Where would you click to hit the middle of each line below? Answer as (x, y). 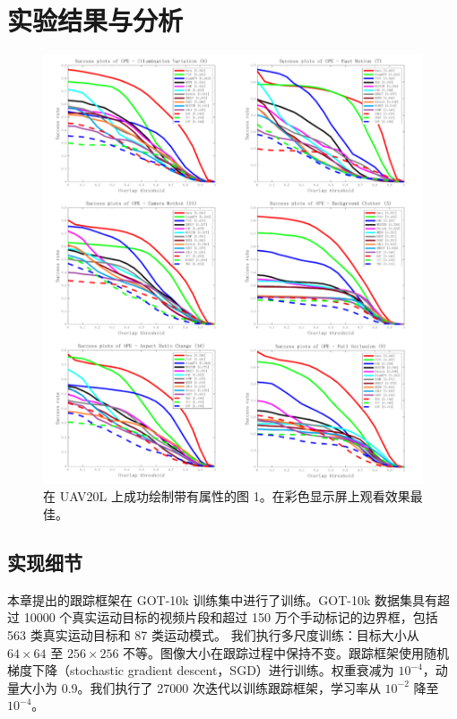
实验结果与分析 (95, 20)
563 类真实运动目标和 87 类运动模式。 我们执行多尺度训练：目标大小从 (213, 634)
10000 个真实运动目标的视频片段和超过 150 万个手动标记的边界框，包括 (231, 617)
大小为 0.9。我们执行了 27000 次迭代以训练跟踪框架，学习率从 (200, 687)
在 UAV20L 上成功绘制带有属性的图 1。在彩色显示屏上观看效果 (227, 496)
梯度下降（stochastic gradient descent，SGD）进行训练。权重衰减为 (201, 670)
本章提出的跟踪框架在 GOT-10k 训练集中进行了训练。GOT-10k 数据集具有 (223, 599)
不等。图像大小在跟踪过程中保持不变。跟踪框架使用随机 (286, 652)
